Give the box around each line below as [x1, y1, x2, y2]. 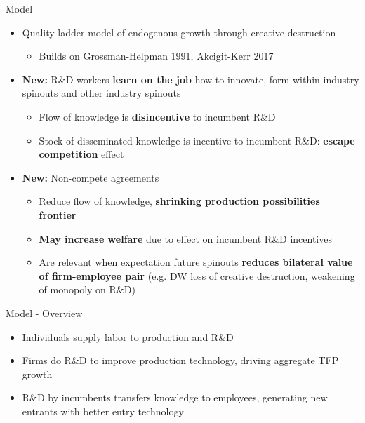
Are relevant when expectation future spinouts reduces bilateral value [39, 255, 353, 269]
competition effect [39, 147, 124, 161]
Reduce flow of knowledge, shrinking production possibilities [39, 194, 320, 208]
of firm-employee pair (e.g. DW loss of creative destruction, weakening [39, 268, 355, 283]
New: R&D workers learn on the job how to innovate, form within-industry [22, 72, 359, 86]
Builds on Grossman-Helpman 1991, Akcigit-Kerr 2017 [39, 48, 274, 63]
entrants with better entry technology [22, 403, 184, 418]
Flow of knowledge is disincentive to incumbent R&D [39, 109, 276, 123]
